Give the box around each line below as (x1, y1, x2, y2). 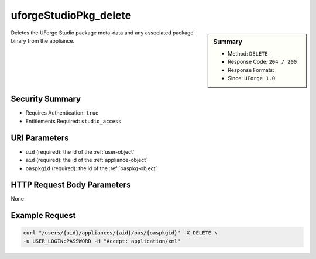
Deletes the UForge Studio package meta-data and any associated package (11, 29, 194, 36)
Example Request (11, 210, 76, 220)
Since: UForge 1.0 (228, 74, 276, 81)
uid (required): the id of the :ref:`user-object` (25, 148, 135, 155)
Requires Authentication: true (25, 109, 99, 116)
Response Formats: (228, 66, 274, 73)
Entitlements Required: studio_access (25, 118, 122, 125)
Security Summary (11, 94, 81, 104)
